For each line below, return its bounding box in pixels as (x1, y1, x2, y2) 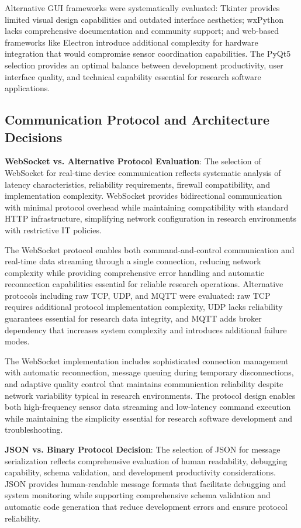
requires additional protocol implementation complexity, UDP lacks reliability (5, 301, 283, 313)
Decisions (5, 127, 63, 146)
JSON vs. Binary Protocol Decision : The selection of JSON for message (5, 443, 281, 455)
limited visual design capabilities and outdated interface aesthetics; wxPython (5, 13, 284, 25)
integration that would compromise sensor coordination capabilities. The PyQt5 (5, 47, 291, 60)
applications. (5, 82, 50, 94)
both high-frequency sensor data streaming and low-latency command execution (5, 401, 291, 413)
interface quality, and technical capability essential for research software (5, 70, 261, 82)
